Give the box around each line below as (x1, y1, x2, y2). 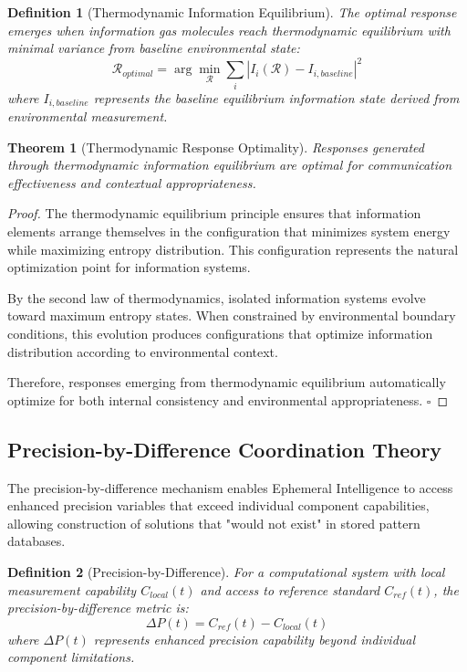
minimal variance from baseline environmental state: (7, 38, 300, 58)
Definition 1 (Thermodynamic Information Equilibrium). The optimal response (7, 3, 457, 21)
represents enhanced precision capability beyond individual (93, 629, 416, 648)
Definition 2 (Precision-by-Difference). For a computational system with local (7, 562, 445, 581)
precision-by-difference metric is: (7, 598, 189, 617)
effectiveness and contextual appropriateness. (7, 173, 256, 192)
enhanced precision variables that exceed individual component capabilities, (7, 496, 430, 515)
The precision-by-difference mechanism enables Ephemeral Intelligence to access (7, 478, 453, 497)
